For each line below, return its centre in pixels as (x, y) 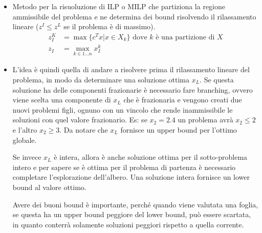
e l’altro (25, 129)
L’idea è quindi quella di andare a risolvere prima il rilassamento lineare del (131, 69)
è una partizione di (185, 37)
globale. (25, 140)
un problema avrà (205, 120)
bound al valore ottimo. (49, 187)
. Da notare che (84, 129)
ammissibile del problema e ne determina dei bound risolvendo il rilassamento (134, 16)
